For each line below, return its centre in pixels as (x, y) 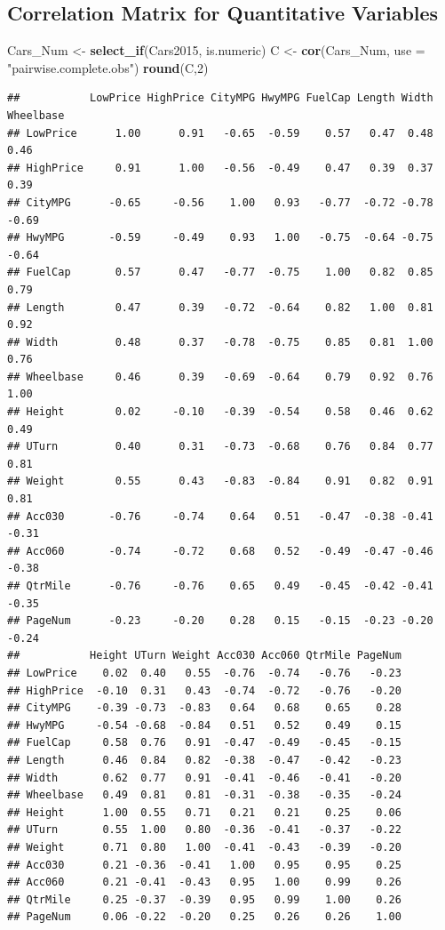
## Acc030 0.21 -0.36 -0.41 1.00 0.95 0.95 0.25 (204, 865)
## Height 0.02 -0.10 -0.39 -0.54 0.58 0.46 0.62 (220, 412)
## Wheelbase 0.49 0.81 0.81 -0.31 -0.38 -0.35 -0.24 (204, 795)
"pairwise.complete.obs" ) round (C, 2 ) (108, 67)
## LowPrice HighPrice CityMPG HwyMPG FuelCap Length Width (220, 98)
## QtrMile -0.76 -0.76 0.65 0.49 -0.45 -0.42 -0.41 (220, 586)
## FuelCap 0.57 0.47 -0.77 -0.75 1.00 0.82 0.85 (220, 273)
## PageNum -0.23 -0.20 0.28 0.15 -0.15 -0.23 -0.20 (220, 621)
